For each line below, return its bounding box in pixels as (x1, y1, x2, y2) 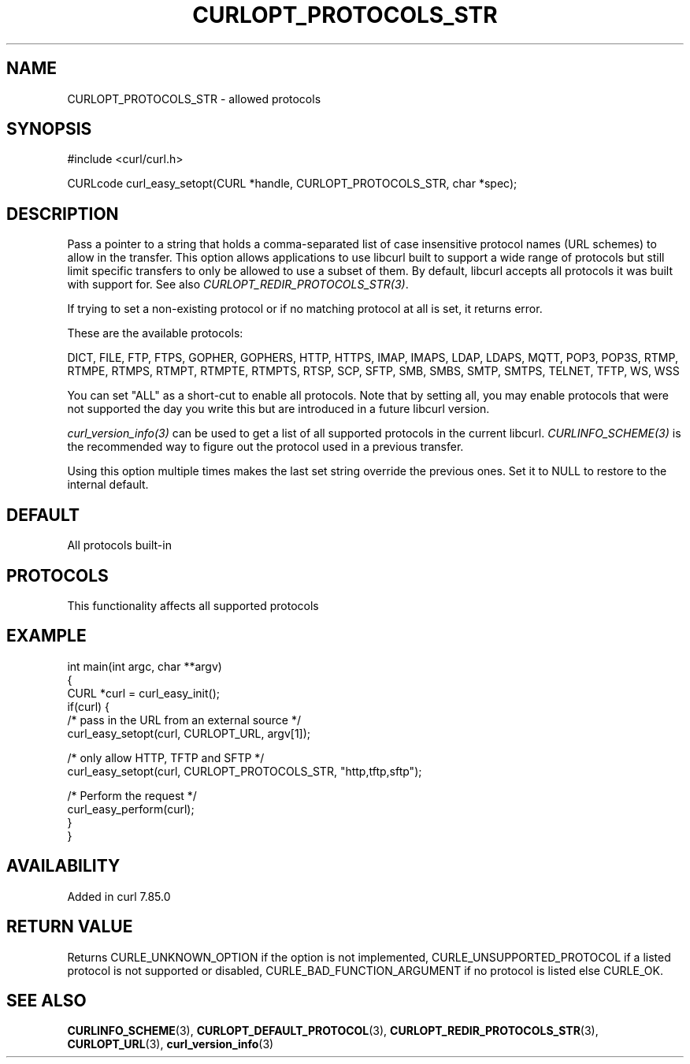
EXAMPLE (6, 626, 87, 646)
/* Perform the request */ (67, 788, 197, 802)
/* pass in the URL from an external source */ (67, 712, 301, 727)
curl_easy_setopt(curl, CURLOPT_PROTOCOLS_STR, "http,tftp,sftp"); (67, 764, 422, 778)
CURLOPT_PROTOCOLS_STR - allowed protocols (67, 91, 321, 106)
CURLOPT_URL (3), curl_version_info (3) (67, 1037, 274, 1051)
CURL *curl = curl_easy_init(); (67, 686, 220, 700)
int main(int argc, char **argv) (67, 659, 222, 673)
